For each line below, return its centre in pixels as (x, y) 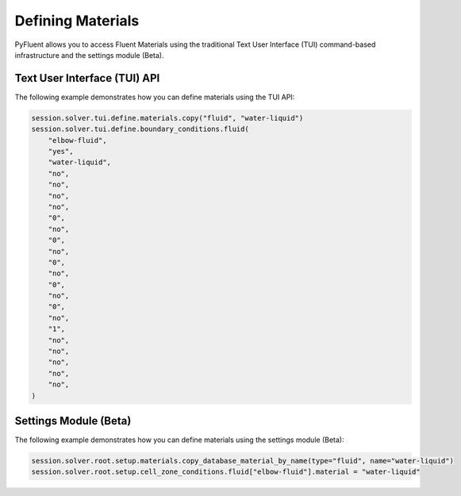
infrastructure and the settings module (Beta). (89, 55)
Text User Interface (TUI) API (87, 78)
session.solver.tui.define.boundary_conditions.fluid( (140, 129)
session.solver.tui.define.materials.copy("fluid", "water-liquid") (167, 118)
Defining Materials (77, 21)
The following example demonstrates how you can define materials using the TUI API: (155, 97)
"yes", (61, 151)
